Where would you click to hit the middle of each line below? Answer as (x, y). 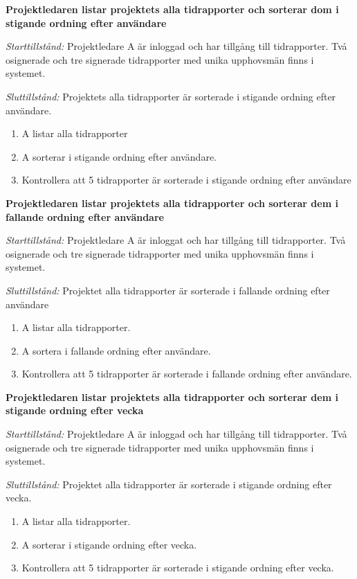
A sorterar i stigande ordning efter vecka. (109, 544)
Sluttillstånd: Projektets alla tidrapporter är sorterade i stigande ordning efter (171, 96)
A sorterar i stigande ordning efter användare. (119, 156)
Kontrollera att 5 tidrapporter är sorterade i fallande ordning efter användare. (187, 374)
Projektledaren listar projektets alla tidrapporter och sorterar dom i (172, 9)
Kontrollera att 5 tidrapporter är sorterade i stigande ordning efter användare (186, 180)
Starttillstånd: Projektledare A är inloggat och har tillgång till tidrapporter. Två (176, 240)
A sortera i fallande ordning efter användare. (116, 350)
